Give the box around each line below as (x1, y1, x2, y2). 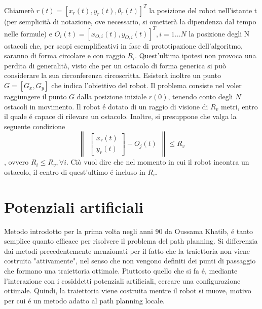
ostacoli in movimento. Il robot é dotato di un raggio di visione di (4, 101, 208, 111)
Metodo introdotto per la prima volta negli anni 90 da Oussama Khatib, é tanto (4, 225, 253, 236)
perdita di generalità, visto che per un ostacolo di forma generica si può (4, 60, 226, 70)
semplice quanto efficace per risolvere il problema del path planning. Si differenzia (4, 236, 258, 246)
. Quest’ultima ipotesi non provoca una (135, 50, 256, 61)
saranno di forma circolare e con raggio (4, 50, 125, 61)
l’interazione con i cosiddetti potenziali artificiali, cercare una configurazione (4, 275, 241, 286)
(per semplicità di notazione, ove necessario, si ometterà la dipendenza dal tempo (4, 16, 256, 26)
